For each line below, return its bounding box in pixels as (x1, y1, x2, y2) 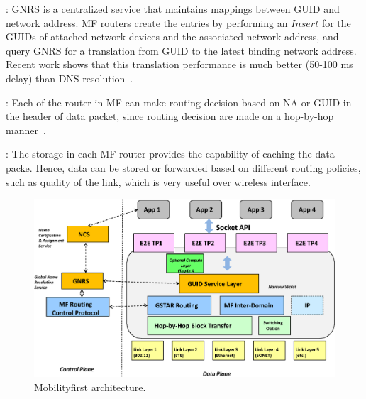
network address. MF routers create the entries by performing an (6, 15, 288, 30)
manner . (6, 122, 46, 137)
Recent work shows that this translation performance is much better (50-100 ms (6, 57, 353, 72)
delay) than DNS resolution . (6, 70, 133, 85)
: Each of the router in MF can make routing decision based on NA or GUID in (6, 94, 352, 109)
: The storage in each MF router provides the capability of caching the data (6, 146, 335, 161)
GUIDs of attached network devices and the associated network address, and (6, 29, 339, 44)
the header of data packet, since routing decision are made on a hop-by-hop (6, 109, 334, 124)
